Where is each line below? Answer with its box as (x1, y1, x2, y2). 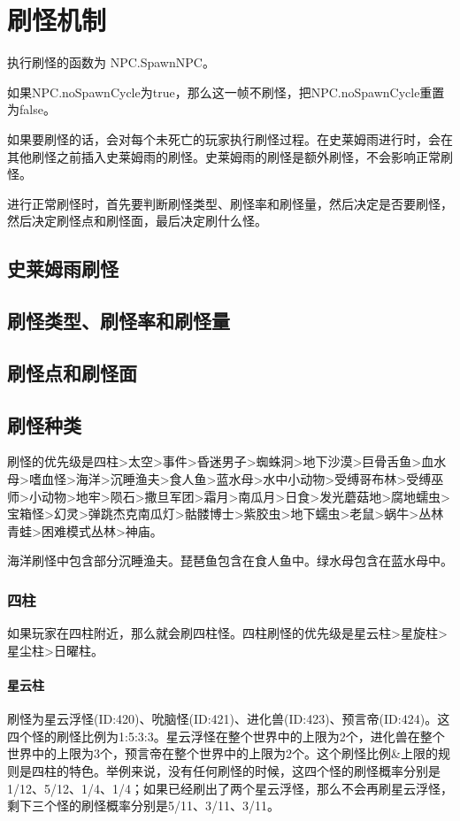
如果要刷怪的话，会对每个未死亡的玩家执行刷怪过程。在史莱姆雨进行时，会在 (7, 129, 453, 148)
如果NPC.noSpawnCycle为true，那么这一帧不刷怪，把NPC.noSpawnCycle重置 (7, 82, 445, 101)
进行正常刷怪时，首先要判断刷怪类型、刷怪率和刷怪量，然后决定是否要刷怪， (7, 194, 453, 212)
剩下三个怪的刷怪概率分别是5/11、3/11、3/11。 (7, 796, 280, 815)
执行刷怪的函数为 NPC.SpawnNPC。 (7, 53, 215, 72)
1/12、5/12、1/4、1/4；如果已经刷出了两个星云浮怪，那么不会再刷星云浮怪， (7, 779, 453, 797)
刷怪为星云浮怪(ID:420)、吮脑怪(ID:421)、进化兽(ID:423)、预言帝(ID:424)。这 (7, 710, 450, 728)
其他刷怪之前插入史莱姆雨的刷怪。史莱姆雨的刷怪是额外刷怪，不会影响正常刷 (7, 147, 453, 165)
